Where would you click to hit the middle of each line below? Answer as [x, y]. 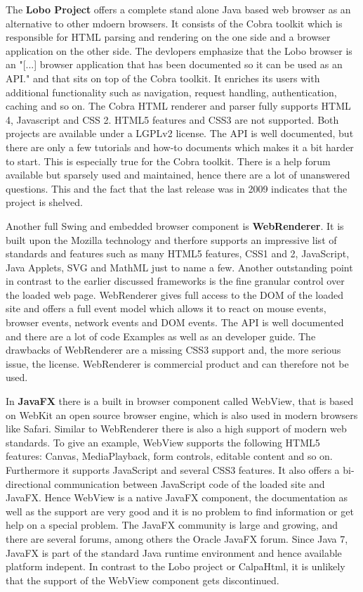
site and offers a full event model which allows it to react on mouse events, [166, 308]
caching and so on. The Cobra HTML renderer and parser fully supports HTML [178, 106]
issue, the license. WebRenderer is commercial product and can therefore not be [177, 363]
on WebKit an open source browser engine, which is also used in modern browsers [182, 414]
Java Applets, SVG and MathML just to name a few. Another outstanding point [179, 267]
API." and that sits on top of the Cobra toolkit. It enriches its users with [163, 78]
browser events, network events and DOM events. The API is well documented [175, 322]
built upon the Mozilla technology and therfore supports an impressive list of [171, 239]
